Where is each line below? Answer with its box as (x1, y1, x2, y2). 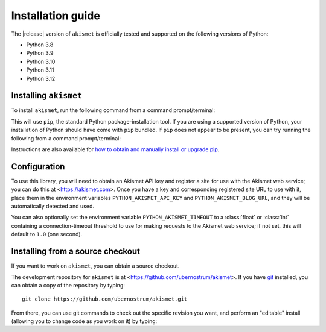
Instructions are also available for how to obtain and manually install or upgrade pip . (11, 145, 220, 153)
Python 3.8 (26, 41, 54, 48)
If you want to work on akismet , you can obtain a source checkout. (11, 262, 180, 269)
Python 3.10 (26, 58, 56, 65)
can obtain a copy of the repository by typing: (11, 281, 125, 289)
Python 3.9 (26, 49, 54, 57)
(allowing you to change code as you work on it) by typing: (11, 318, 158, 325)
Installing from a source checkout (11, 246, 140, 257)
